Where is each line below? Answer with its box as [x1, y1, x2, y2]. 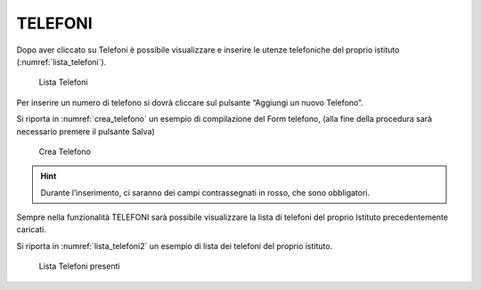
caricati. [16, 224, 46, 235]
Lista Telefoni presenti [38, 261, 120, 271]
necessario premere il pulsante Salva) [16, 125, 155, 137]
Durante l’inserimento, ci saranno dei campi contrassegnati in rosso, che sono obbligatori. [40, 187, 371, 197]
